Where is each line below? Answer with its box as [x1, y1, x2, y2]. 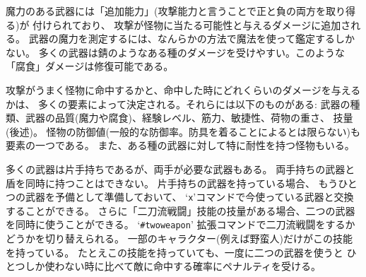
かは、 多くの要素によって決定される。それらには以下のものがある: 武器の [6, 96, 350, 111]
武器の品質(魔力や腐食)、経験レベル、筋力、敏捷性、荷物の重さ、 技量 [25, 110, 353, 125]
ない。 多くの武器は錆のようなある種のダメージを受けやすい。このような [6, 45, 345, 59]
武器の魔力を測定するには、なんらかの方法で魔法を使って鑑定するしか [28, 31, 355, 46]
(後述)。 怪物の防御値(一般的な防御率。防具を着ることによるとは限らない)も [6, 124, 361, 138]
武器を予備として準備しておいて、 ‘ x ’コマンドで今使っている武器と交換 [25, 189, 354, 204]
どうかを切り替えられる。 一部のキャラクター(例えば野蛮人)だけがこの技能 [6, 231, 353, 246]
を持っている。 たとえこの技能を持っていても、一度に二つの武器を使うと [6, 244, 343, 259]
